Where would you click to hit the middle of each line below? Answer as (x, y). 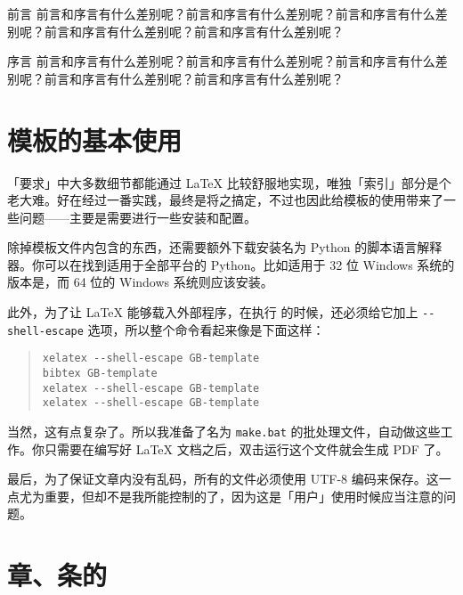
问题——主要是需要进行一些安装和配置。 (138, 217)
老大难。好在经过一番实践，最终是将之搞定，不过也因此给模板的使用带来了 (225, 200)
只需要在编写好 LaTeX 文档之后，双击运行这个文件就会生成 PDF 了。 (246, 448)
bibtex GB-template (100, 374)
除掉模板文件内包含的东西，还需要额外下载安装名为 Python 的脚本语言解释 (225, 247)
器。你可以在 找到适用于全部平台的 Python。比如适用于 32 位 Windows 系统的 (231, 264)
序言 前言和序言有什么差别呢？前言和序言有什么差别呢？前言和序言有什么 (221, 61)
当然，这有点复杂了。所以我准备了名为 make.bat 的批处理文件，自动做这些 (224, 431)
